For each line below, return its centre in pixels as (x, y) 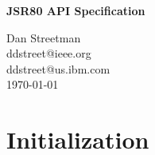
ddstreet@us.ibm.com (58, 68)
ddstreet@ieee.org (49, 53)
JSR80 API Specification (76, 10)
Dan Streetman (44, 37)
